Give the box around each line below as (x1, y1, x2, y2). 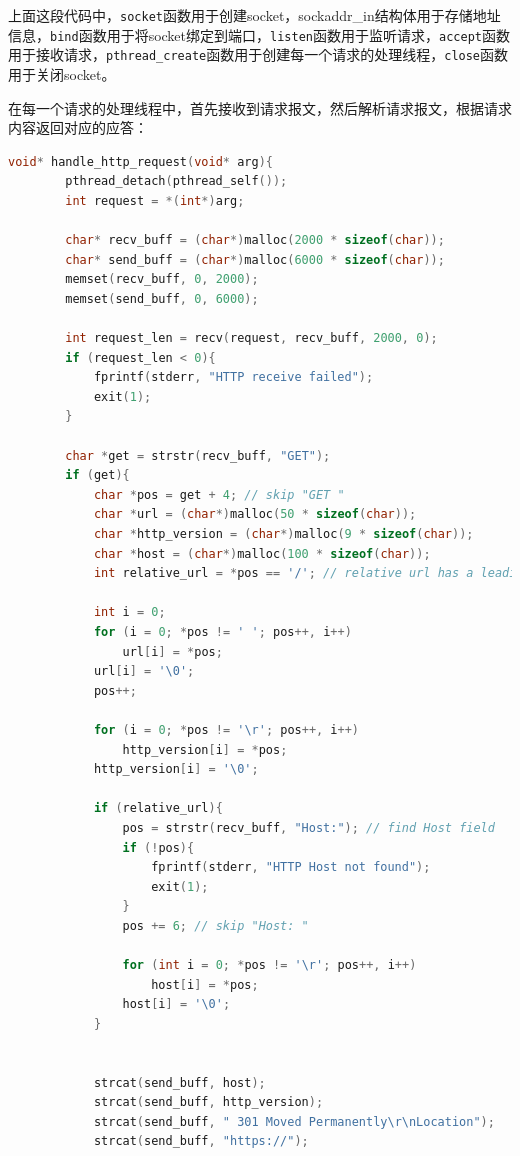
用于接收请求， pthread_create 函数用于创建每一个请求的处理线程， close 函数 (8, 44, 509, 65)
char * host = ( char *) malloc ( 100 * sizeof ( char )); (93, 546, 431, 561)
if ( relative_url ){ (93, 801, 223, 816)
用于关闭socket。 (8, 63, 116, 84)
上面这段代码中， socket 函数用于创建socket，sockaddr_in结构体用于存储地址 (8, 5, 501, 25)
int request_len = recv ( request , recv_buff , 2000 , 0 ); (65, 331, 438, 346)
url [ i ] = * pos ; (122, 644, 223, 659)
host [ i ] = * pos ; (151, 977, 259, 992)
